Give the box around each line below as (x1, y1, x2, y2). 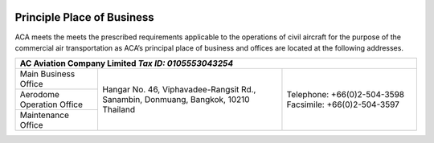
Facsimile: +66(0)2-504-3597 (286, 99, 399, 110)
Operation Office (19, 99, 84, 110)
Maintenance (19, 109, 70, 121)
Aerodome (19, 89, 60, 100)
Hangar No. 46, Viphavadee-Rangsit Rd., (101, 84, 256, 96)
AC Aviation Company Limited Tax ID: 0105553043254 (19, 58, 233, 69)
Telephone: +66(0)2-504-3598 (286, 89, 405, 100)
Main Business (19, 68, 76, 80)
